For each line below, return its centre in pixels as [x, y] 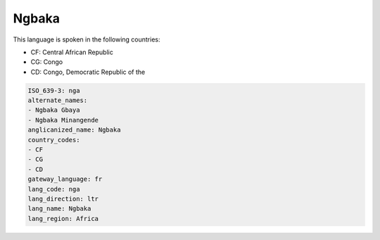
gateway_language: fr [65, 179]
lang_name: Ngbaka [59, 209]
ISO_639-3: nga [54, 90]
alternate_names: [58, 101]
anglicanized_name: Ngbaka [74, 130]
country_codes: [54, 140]
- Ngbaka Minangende [63, 120]
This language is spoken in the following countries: [87, 39]
